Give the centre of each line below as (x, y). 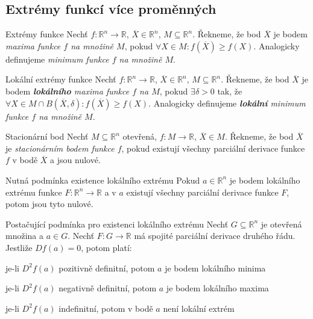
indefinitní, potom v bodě (106, 308)
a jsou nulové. (75, 160)
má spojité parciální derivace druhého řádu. (215, 236)
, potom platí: (106, 247)
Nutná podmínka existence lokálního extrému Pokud (103, 180)
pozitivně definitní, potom (107, 268)
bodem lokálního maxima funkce (68, 91)
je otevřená (281, 224)
